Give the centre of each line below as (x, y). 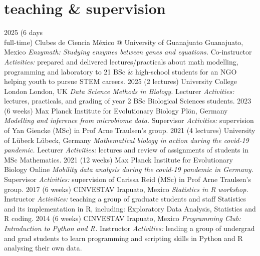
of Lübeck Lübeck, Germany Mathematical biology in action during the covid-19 (126, 140)
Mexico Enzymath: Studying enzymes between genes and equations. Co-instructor (128, 52)
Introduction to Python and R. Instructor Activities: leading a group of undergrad (129, 228)
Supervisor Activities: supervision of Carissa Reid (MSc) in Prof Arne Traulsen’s (128, 179)
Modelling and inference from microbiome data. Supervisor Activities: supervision (129, 120)
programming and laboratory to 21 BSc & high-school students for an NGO (120, 71)
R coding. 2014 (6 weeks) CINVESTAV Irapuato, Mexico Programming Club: (122, 218)
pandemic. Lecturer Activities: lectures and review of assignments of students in (126, 150)
